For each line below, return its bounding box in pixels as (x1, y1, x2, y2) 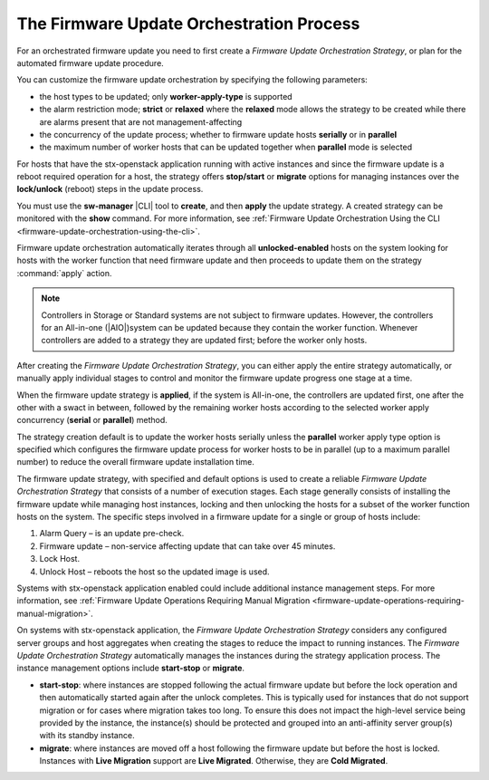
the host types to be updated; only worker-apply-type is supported (39, 91, 293, 101)
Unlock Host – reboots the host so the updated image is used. (39, 566, 271, 577)
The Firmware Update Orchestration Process (16, 14, 360, 34)
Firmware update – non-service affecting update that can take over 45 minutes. (39, 540, 336, 552)
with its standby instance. (39, 730, 135, 741)
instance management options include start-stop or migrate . (16, 662, 244, 674)
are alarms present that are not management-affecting (39, 116, 243, 127)
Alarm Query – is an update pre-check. (39, 528, 185, 539)
